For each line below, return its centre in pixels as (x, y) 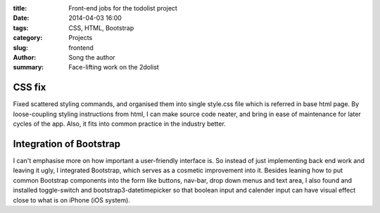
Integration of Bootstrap (67, 144)
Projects (81, 38)
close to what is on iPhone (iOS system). (71, 200)
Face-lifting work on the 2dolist (114, 67)
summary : (28, 67)
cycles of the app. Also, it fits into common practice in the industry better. (120, 124)
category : (28, 38)
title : (20, 8)
